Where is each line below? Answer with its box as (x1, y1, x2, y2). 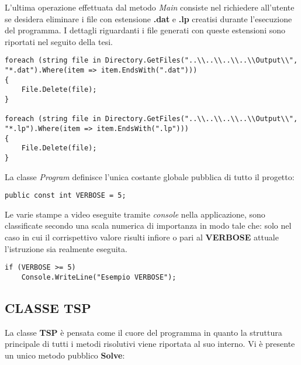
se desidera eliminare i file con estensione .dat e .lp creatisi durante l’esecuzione (5, 12, 292, 25)
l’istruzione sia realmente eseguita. (5, 242, 127, 254)
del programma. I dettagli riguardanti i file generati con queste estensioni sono (5, 24, 286, 36)
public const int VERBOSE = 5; (5, 191, 126, 200)
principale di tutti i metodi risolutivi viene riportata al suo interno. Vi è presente (5, 338, 295, 350)
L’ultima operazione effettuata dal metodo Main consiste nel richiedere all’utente (5, 1, 295, 13)
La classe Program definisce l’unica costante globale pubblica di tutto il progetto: (5, 170, 295, 182)
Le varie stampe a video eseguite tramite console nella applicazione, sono (5, 208, 265, 220)
